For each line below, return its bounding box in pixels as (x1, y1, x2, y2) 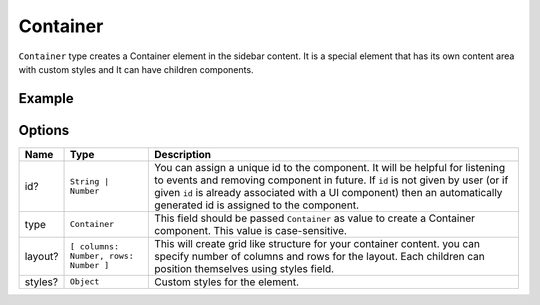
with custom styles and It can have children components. (18, 63, 254, 75)
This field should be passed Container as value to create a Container (154, 211, 475, 225)
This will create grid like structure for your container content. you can (154, 236, 480, 250)
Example (18, 90, 74, 107)
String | (69, 176, 110, 187)
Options (18, 121, 70, 139)
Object (69, 276, 100, 287)
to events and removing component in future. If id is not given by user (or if (154, 173, 509, 187)
